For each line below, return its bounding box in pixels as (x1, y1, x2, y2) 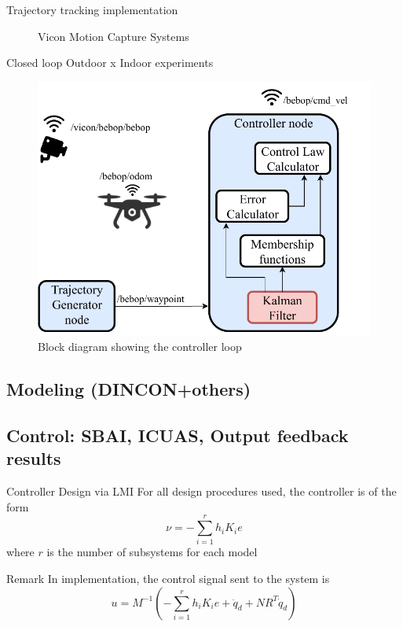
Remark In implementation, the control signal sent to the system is (6, 570, 330, 587)
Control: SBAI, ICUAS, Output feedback (6, 422, 349, 447)
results (6, 446, 61, 470)
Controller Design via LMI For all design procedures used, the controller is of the (6, 483, 397, 500)
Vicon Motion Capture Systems (38, 28, 189, 44)
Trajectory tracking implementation (6, 2, 178, 17)
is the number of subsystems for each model (46, 544, 258, 560)
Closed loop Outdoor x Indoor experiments (6, 54, 214, 71)
